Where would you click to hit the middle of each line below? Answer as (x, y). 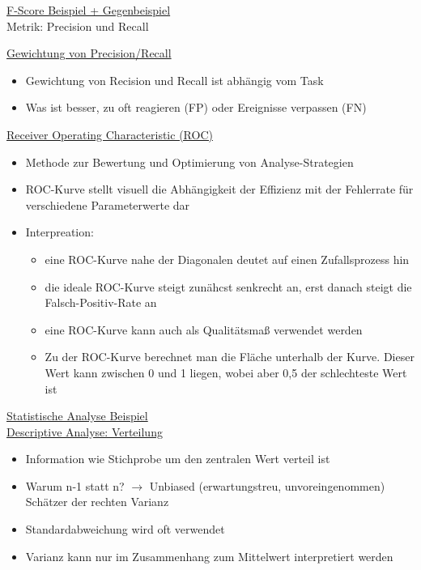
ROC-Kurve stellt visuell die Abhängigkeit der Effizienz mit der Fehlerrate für (219, 189)
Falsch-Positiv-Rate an (101, 302)
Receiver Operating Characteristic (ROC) (110, 134)
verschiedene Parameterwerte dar (108, 204)
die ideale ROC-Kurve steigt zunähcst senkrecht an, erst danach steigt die (228, 286)
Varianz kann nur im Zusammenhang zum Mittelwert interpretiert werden (209, 556)
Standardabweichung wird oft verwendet (125, 529)
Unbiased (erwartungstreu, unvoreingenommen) (267, 485)
